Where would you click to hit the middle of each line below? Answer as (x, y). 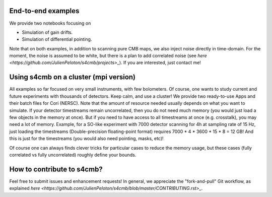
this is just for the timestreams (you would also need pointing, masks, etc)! (86, 139)
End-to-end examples (44, 11)
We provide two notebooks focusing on (50, 23)
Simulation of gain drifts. (47, 32)
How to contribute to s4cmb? (56, 169)
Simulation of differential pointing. (57, 39)
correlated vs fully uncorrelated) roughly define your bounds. (73, 155)
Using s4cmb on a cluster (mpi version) (73, 77)
